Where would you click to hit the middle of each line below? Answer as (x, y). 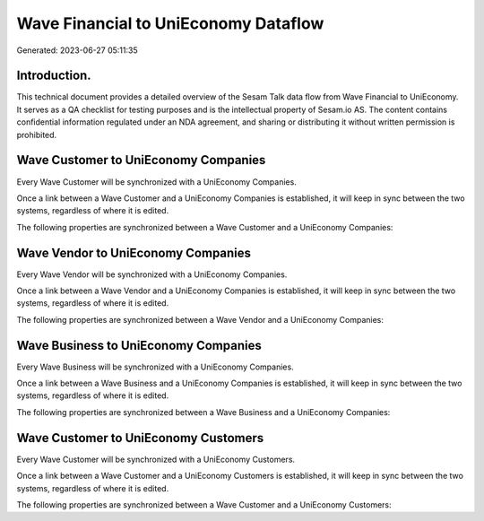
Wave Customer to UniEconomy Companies (141, 160)
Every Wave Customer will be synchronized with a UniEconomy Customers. (156, 459)
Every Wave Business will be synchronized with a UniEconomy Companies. (156, 367)
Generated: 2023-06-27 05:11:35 (77, 50)
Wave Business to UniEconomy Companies (139, 345)
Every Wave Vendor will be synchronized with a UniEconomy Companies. (152, 274)
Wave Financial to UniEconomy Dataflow (170, 23)
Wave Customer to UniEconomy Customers (140, 438)
